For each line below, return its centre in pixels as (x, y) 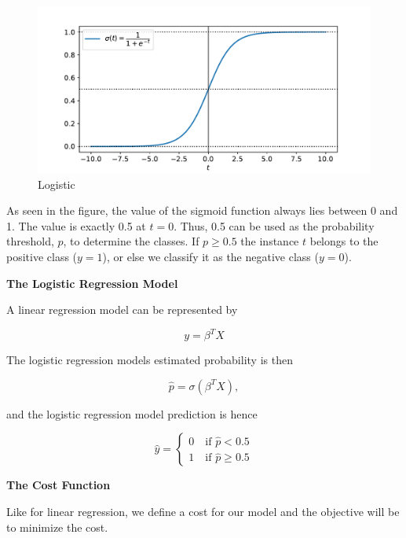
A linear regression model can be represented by (122, 310)
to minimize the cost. (57, 527)
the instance (270, 241)
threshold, (30, 241)
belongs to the (344, 241)
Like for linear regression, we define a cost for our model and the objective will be (203, 512)
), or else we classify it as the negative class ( (210, 256)
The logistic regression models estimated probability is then (150, 360)
